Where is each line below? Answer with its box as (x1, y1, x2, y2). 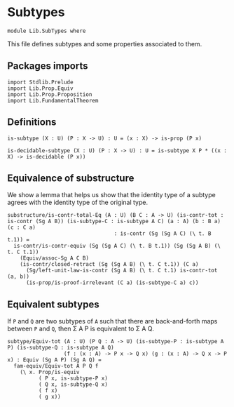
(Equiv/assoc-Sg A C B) (20, 255, 90, 262)
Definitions (7, 116, 57, 128)
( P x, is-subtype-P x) (38, 375, 109, 382)
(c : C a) (7, 224, 36, 232)
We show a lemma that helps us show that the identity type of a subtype (7, 191, 216, 199)
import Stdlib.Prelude (7, 79, 74, 86)
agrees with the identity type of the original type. (7, 198, 149, 207)
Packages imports (7, 60, 89, 72)
